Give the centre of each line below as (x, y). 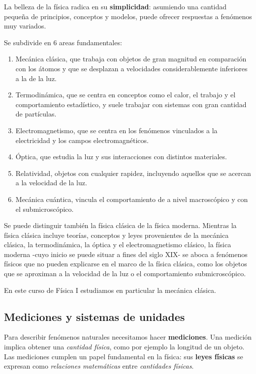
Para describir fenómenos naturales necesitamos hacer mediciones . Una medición (128, 337)
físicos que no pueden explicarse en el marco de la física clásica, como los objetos (126, 264)
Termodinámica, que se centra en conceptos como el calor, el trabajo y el (126, 95)
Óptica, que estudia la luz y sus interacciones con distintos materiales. (121, 157)
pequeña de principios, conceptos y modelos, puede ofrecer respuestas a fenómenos (128, 16)
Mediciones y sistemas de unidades (95, 316)
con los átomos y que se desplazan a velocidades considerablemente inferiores (131, 68)
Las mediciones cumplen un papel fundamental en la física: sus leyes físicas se (124, 356)
